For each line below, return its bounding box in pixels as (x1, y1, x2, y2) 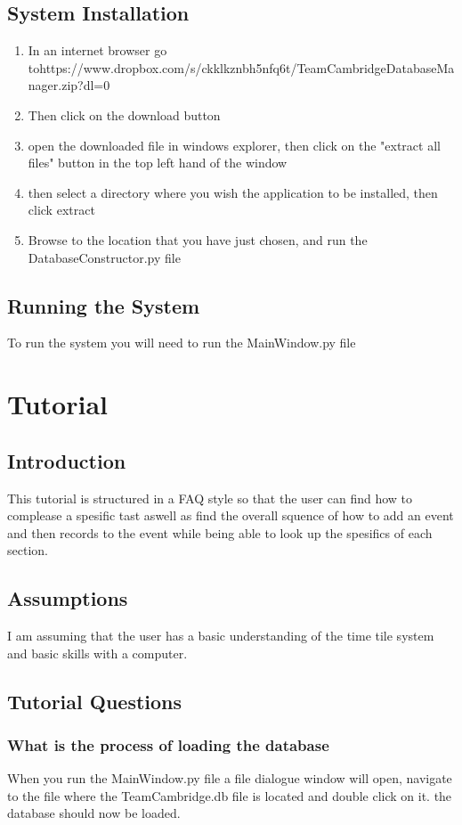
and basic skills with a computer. (7, 643, 188, 662)
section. (7, 541, 48, 560)
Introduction (7, 446, 126, 474)
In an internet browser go (28, 41, 167, 60)
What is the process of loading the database (7, 733, 329, 756)
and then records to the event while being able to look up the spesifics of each (7, 523, 433, 542)
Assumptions (7, 584, 128, 612)
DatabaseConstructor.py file (28, 248, 181, 266)
